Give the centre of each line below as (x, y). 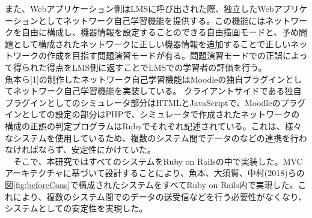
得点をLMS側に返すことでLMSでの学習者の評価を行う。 (157, 67)
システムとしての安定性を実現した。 (76, 208)
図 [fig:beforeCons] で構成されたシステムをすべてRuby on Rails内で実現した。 (151, 184)
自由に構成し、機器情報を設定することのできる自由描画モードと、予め (160, 32)
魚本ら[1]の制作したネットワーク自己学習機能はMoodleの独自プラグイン (145, 79)
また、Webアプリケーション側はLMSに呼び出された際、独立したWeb (139, 8)
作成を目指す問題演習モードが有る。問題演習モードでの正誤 (164, 55)
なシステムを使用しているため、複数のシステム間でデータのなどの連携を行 (152, 137)
